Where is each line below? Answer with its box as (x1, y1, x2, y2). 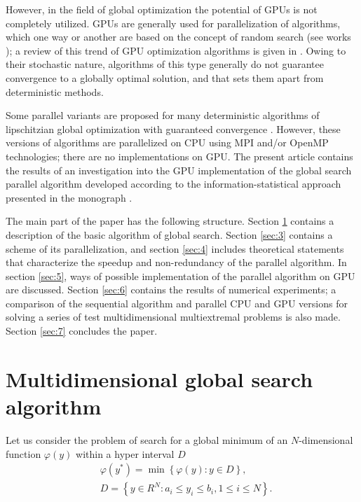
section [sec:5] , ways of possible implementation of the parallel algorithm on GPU (6, 268, 355, 283)
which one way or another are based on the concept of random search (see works (6, 29, 351, 44)
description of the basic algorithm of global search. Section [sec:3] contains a (6, 227, 333, 242)
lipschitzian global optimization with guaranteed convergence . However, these (6, 121, 341, 136)
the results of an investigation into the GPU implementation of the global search (6, 162, 352, 177)
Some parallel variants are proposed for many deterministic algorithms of (6, 108, 320, 123)
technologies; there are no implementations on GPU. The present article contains (6, 148, 353, 163)
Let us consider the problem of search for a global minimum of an (6, 432, 288, 447)
